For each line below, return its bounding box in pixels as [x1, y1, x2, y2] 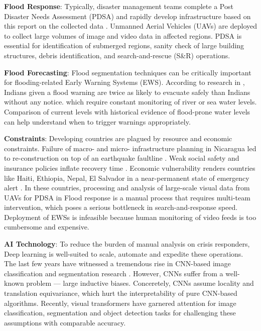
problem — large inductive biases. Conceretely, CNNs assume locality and [26, 278, 254, 288]
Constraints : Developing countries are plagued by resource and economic [4, 133, 232, 144]
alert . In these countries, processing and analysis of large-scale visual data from [4, 182, 250, 193]
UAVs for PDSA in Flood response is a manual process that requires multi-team [4, 192, 250, 202]
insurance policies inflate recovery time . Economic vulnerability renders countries [4, 162, 255, 173]
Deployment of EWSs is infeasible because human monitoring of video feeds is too [4, 211, 256, 222]
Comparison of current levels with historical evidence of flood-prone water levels [4, 106, 250, 117]
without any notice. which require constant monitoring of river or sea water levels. [4, 96, 257, 107]
